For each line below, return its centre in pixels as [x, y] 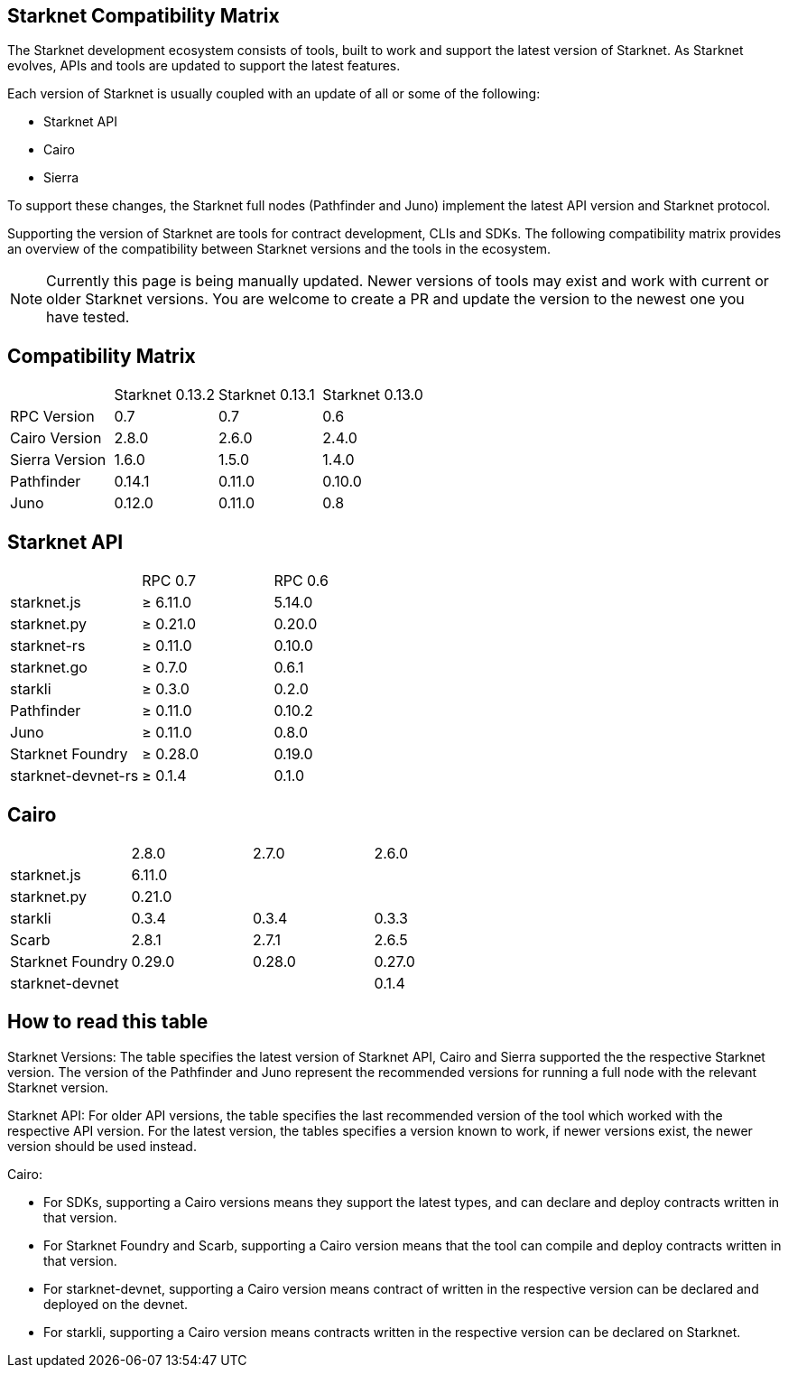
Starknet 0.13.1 [266, 395]
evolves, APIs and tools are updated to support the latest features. [204, 66]
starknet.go [49, 668]
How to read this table [108, 1022]
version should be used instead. [102, 1146]
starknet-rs [48, 646]
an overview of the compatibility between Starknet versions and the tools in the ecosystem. [279, 249]
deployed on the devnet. [116, 1304]
